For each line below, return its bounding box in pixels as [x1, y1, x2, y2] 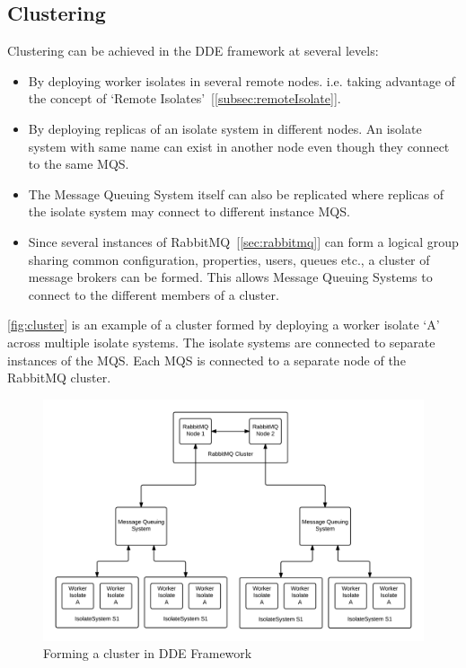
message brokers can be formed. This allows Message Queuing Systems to [28, 268, 433, 286]
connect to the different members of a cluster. [28, 285, 279, 303]
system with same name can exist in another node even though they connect [28, 136, 450, 155]
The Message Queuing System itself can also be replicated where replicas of [28, 184, 444, 203]
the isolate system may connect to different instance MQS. [28, 202, 350, 221]
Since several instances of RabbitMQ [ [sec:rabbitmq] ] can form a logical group [28, 232, 459, 250]
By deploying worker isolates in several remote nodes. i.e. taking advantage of [28, 71, 455, 90]
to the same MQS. [28, 154, 129, 173]
